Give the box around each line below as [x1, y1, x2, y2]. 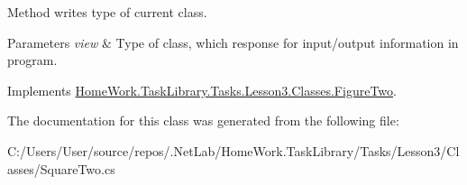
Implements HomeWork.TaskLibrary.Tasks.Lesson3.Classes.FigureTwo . [7, 80, 397, 99]
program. [7, 51, 58, 69]
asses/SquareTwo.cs [7, 159, 115, 178]
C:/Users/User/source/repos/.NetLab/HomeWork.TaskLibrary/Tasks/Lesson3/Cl [7, 141, 460, 160]
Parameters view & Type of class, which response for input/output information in [7, 32, 459, 51]
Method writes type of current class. [7, 3, 207, 21]
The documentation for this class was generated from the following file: [7, 111, 399, 130]
